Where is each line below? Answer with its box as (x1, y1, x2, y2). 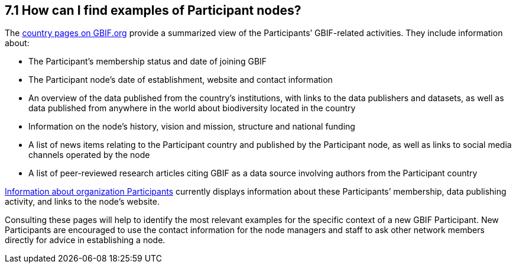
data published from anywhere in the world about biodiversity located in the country (28, 103, 356, 114)
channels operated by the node (28, 150, 150, 160)
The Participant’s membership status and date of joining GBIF (28, 56, 267, 67)
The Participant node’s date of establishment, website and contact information (28, 75, 333, 85)
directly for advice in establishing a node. (5, 235, 165, 246)
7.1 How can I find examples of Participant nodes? (5, 3, 301, 18)
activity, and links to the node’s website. (5, 196, 160, 207)
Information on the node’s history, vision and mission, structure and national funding (28, 121, 355, 132)
